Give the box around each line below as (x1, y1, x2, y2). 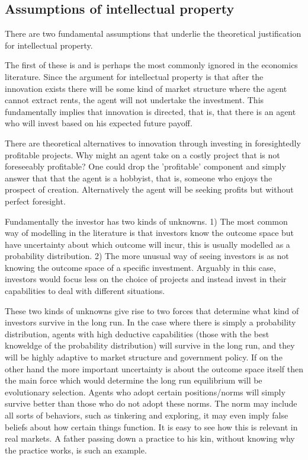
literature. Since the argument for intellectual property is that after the (5, 70, 264, 82)
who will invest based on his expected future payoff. (5, 117, 192, 129)
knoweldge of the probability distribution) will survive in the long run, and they (5, 339, 295, 352)
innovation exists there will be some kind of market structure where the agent (5, 82, 287, 94)
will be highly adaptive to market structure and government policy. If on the (5, 351, 283, 363)
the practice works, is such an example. (5, 443, 147, 456)
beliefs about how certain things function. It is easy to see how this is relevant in (5, 420, 298, 433)
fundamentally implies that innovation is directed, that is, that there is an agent (5, 105, 296, 117)
